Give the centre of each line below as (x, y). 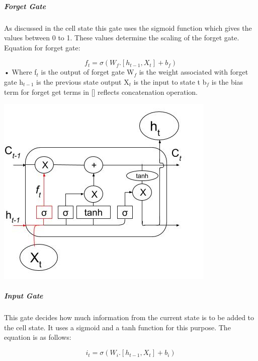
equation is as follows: (38, 337)
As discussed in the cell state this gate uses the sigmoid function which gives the (128, 27)
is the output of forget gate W (88, 72)
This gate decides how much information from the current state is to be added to (129, 317)
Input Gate (24, 296)
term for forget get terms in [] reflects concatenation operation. (101, 92)
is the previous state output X (83, 81)
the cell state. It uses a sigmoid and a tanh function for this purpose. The (117, 327)
